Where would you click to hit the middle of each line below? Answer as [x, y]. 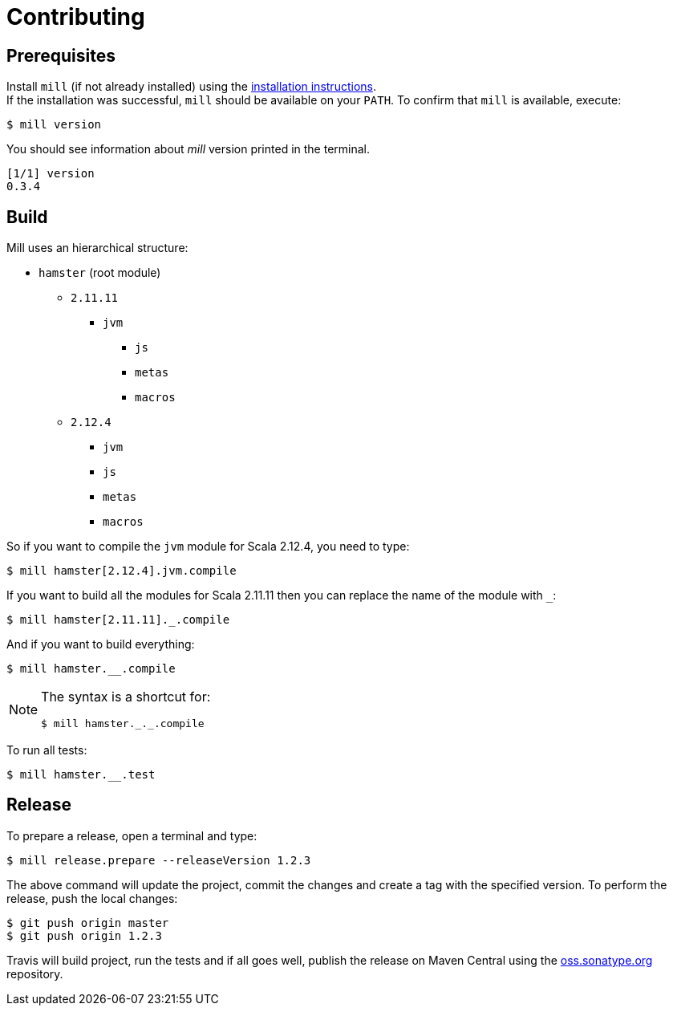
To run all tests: [47, 750]
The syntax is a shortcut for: [126, 697]
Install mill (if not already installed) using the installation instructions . [191, 87]
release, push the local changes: [92, 898]
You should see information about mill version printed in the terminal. [188, 149]
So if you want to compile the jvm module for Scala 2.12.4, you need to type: [208, 547]
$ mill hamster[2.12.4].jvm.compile [122, 571]
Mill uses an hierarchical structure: [97, 248]
